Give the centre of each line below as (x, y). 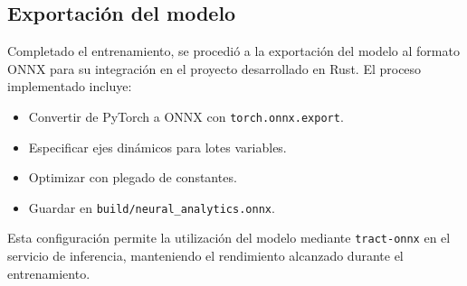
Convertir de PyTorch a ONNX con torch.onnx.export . (186, 116)
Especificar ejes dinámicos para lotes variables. (157, 147)
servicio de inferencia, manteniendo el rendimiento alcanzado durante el (205, 256)
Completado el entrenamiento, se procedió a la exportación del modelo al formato (233, 51)
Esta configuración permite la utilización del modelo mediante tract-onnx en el (229, 238)
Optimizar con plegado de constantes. (133, 177)
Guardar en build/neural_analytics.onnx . (152, 207)
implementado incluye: (70, 86)
